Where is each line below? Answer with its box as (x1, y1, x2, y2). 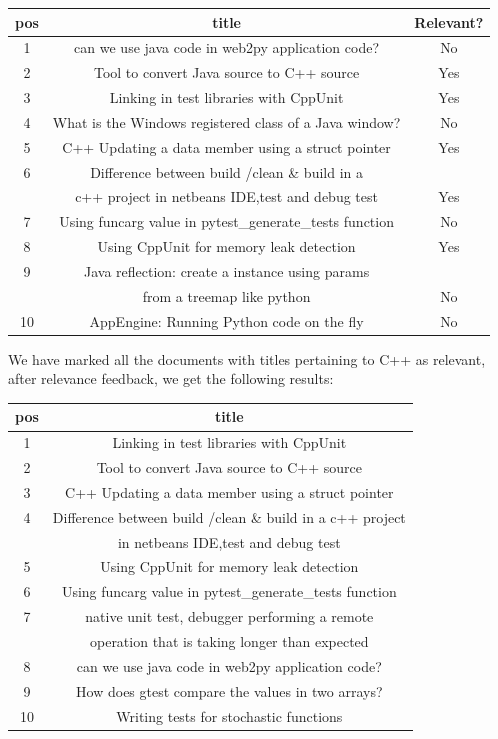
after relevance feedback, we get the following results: (8, 368, 334, 389)
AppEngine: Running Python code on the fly (89, 310, 364, 331)
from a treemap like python (142, 285, 311, 306)
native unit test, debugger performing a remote (85, 606, 374, 627)
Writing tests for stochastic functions (116, 705, 343, 726)
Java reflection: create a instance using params (83, 260, 370, 281)
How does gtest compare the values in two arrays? (76, 680, 383, 701)
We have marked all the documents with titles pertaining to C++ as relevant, (8, 348, 486, 369)
